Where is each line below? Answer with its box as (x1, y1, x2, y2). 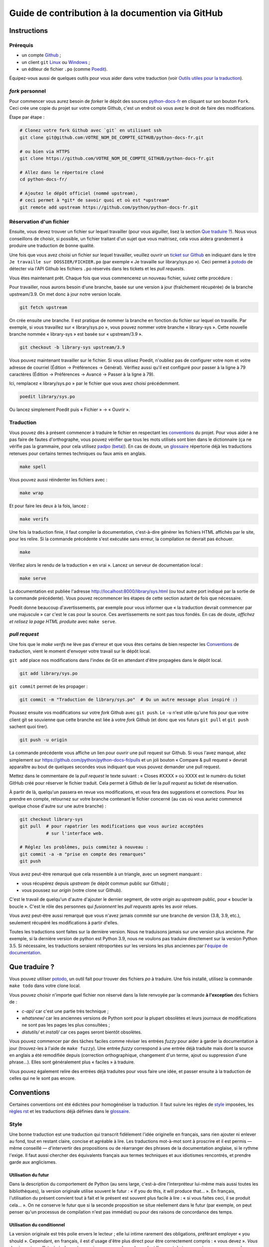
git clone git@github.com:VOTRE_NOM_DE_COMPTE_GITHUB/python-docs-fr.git (19, 135, 204, 140)
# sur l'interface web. (45, 831, 104, 836)
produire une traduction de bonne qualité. (9, 242, 95, 249)
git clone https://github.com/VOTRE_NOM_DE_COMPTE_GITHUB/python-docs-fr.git (19, 155, 214, 161)
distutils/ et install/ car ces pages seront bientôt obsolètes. (21, 1029, 142, 1035)
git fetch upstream (19, 304, 67, 310)
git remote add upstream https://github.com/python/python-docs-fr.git (19, 205, 199, 210)
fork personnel (9, 88, 46, 95)
